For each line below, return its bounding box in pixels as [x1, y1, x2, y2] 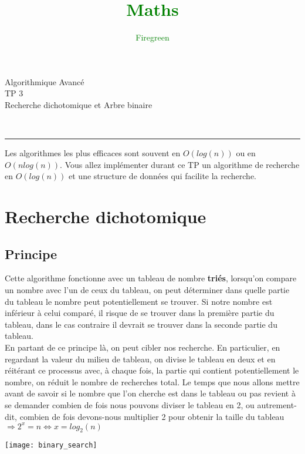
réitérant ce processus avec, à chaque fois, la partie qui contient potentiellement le [5, 364, 299, 376]
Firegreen [135, 31, 170, 43]
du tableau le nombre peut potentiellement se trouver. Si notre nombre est [5, 295, 273, 307]
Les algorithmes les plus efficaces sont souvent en [5, 147, 181, 159]
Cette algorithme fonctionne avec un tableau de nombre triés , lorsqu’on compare [5, 272, 297, 284]
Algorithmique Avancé [5, 75, 84, 88]
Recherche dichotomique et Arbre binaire [5, 98, 152, 110]
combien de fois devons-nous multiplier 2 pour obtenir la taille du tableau [19, 410, 284, 422]
